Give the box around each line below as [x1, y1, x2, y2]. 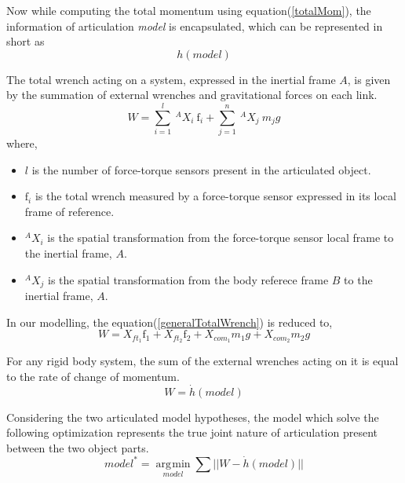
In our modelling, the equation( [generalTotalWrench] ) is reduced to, [6, 313, 333, 330]
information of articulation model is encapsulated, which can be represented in [6, 17, 383, 34]
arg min [155, 458, 191, 470]
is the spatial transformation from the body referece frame [48, 271, 329, 287]
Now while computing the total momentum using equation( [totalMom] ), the [6, 2, 371, 18]
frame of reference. [24, 203, 115, 219]
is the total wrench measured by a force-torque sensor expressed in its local [35, 188, 396, 204]
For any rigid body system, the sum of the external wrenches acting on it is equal [6, 353, 399, 369]
